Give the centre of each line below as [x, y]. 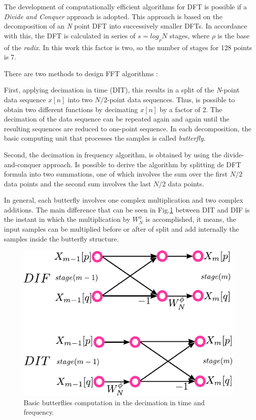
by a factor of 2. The [191, 109]
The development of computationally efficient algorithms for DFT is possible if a [126, 6]
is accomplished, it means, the [191, 219]
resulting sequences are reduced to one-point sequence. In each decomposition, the [128, 128]
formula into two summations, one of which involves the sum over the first [116, 174]
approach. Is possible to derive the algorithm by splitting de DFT [142, 164]
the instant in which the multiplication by [67, 219]
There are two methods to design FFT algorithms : [81, 73]
